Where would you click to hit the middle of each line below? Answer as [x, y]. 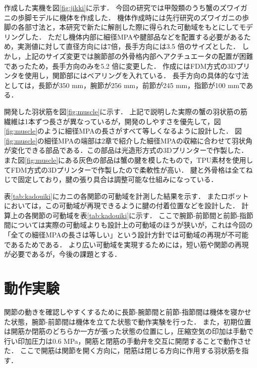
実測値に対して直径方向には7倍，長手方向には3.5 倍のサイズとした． [129, 46]
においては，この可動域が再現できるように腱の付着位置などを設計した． [122, 206]
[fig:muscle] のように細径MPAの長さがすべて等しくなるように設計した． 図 [123, 131]
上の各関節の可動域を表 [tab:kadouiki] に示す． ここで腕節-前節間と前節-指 [128, 215]
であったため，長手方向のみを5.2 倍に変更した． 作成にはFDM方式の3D [120, 66]
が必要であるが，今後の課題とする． [63, 254]
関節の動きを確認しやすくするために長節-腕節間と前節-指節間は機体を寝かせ [128, 311]
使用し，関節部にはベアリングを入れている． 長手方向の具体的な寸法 [137, 75]
